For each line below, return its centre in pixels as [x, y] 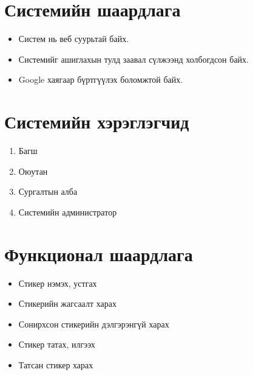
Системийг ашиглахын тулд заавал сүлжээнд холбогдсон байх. [133, 59]
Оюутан [33, 171]
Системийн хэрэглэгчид [97, 121]
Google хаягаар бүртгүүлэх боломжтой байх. [101, 79]
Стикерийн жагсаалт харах [67, 303]
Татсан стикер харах [56, 364]
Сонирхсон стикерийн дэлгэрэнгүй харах [94, 324]
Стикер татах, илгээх [57, 344]
